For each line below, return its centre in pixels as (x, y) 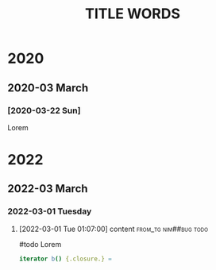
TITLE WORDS (133, 14)
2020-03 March (48, 88)
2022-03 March (48, 189)
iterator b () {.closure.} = (66, 259)
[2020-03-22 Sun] (44, 110)
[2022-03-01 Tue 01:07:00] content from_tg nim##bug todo (113, 229)
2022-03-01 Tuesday (50, 211)
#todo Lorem (40, 244)
